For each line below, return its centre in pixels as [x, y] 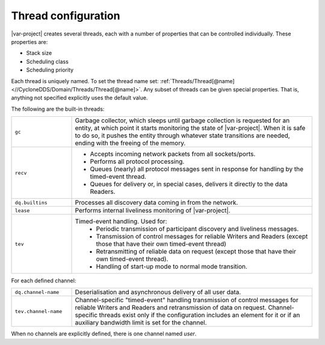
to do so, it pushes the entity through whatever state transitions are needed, [182, 135]
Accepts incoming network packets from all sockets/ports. [173, 154]
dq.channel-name [37, 292]
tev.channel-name [39, 311]
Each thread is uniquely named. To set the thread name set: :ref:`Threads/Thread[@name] [123, 81]
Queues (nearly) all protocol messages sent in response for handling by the [197, 169]
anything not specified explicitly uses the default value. [79, 98]
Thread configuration [66, 16]
